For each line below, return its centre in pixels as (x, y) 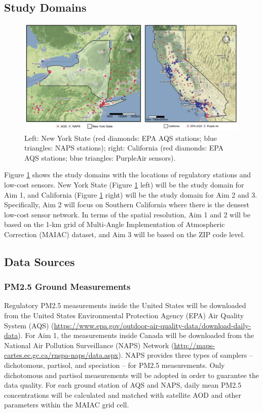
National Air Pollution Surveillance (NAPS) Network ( (89, 345)
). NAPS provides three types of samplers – (186, 355)
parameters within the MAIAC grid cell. (67, 405)
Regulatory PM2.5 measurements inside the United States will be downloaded (125, 305)
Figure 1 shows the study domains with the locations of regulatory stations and (127, 175)
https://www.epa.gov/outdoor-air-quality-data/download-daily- (153, 325)
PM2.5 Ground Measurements (67, 287)
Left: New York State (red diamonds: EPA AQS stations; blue (121, 138)
